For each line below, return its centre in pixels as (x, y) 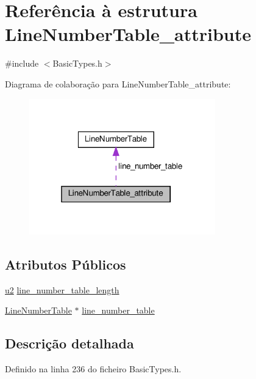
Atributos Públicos (66, 264)
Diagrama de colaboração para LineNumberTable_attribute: (118, 83)
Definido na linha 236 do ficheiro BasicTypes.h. (93, 368)
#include (22, 63)
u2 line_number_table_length (62, 289)
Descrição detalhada (69, 343)
